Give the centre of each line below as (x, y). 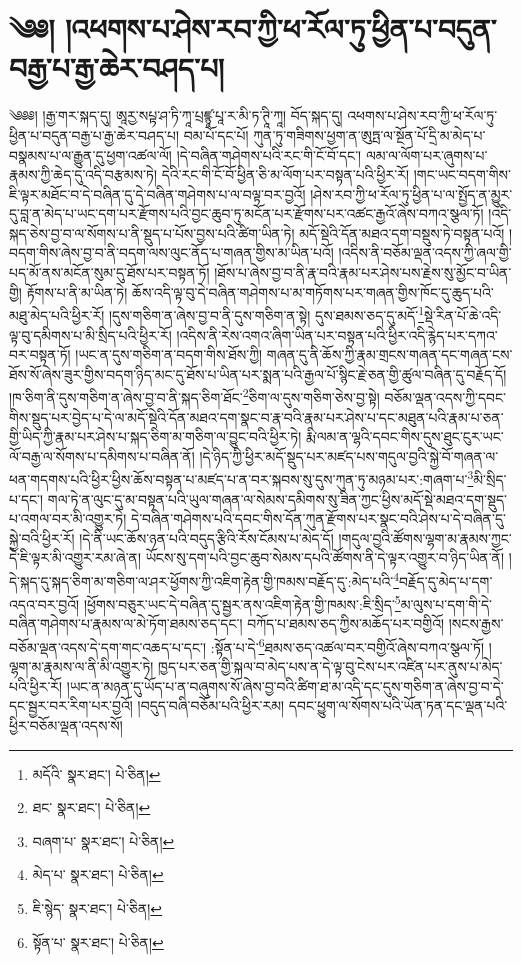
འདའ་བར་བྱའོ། (44, 603)
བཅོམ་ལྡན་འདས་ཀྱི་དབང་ (445, 396)
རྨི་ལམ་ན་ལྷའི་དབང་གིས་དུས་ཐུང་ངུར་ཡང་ (405, 436)
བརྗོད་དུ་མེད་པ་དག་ (446, 580)
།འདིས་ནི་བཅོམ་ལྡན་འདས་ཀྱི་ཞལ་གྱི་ (425, 252)
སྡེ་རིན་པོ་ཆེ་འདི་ (463, 314)
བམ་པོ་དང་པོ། (216, 134)
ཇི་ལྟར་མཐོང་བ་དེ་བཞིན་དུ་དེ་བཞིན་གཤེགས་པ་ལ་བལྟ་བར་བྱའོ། (157, 193)
